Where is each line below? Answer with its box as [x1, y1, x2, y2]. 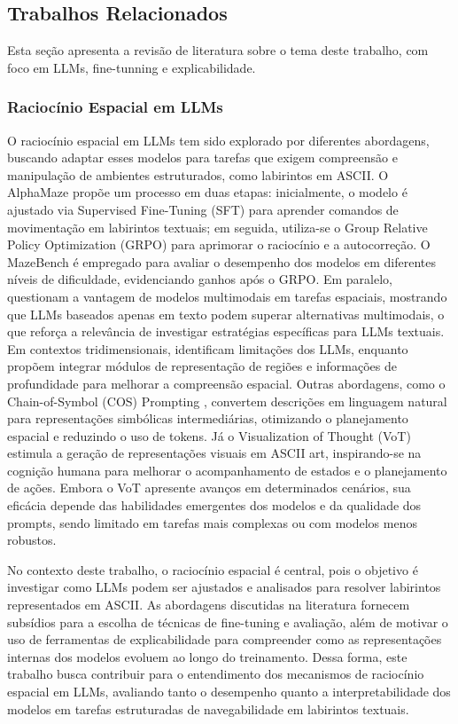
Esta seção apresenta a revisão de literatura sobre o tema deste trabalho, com [7, 41, 429, 59]
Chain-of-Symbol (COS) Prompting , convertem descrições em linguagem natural [7, 391, 447, 410]
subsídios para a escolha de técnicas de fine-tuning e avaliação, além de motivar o [7, 612, 448, 631]
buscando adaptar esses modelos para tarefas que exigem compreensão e [7, 148, 398, 167]
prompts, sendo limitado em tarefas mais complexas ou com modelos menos [7, 513, 417, 531]
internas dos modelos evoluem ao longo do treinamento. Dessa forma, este [7, 647, 408, 665]
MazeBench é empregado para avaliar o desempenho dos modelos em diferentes [7, 252, 436, 271]
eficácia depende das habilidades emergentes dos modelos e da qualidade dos [7, 496, 422, 515]
